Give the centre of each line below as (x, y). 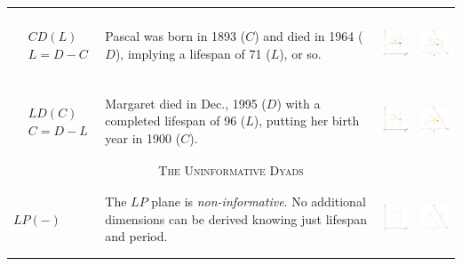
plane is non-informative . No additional (259, 202)
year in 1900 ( (143, 138)
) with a (299, 103)
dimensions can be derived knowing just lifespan (236, 218)
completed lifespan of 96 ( (175, 121)
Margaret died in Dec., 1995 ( (186, 103)
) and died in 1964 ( (309, 36)
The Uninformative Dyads (231, 169)
